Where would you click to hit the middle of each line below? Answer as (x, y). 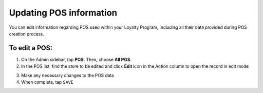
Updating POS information (63, 13)
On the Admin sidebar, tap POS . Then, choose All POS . (76, 59)
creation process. (27, 34)
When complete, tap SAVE (47, 82)
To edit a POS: (31, 48)
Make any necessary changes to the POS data (67, 75)
